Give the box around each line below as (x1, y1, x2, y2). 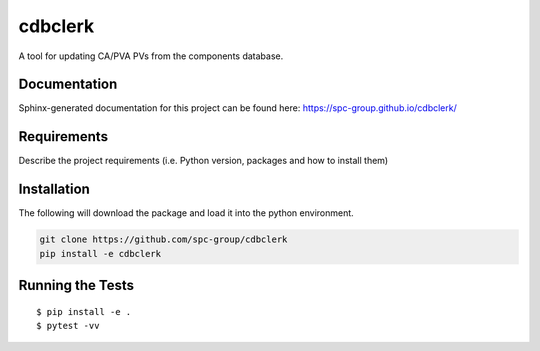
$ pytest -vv (36, 320, 100, 332)
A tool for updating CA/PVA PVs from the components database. (18, 50, 284, 62)
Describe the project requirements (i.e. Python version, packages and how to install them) (18, 155, 389, 167)
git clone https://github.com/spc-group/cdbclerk (39, 234, 288, 245)
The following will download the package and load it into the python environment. (18, 207, 354, 219)
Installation (18, 181, 90, 198)
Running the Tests (18, 277, 135, 294)
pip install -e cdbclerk (39, 248, 162, 259)
